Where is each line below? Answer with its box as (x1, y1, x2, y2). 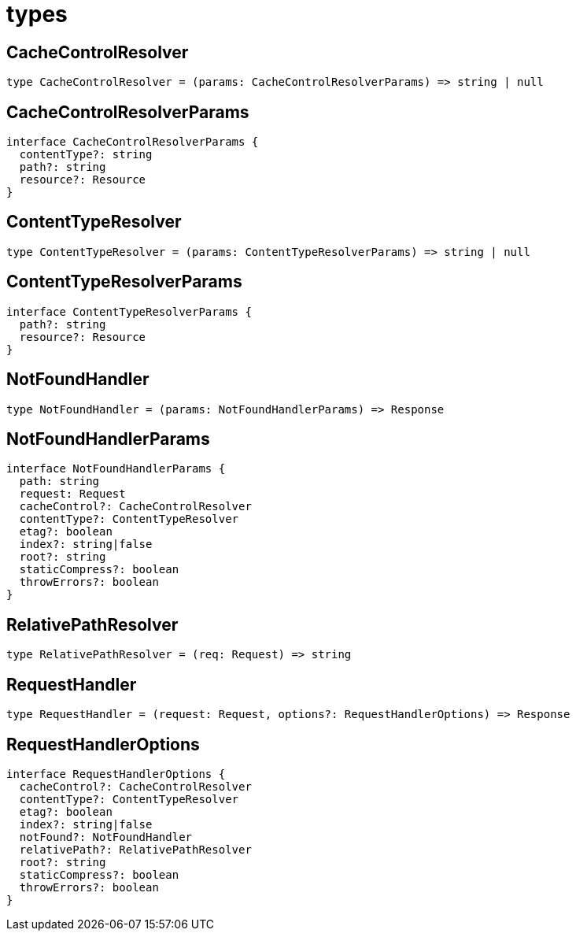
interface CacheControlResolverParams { (6, 135, 259, 149)
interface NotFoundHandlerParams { (6, 462, 226, 476)
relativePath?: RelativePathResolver (19, 843, 252, 856)
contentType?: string (19, 148, 153, 161)
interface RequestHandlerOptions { (6, 767, 226, 780)
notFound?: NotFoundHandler (19, 830, 193, 843)
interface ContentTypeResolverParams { (6, 305, 252, 318)
